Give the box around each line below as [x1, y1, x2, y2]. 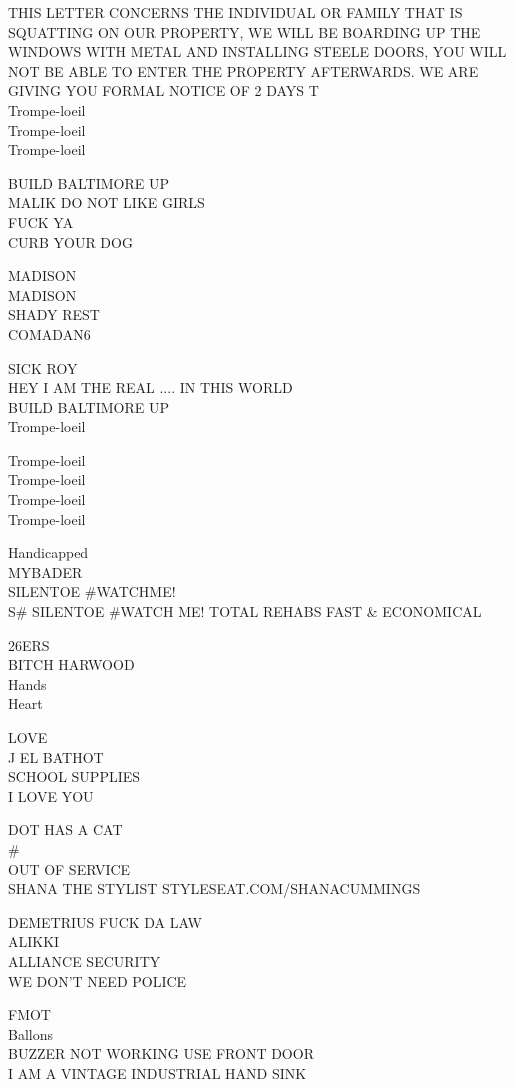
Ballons [8, 1023, 53, 1044]
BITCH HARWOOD [8, 654, 135, 675]
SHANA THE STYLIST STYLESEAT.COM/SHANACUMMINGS [8, 878, 421, 899]
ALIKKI [8, 931, 60, 952]
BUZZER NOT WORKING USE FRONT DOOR [8, 1043, 314, 1064]
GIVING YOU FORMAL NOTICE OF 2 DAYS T [8, 80, 319, 101]
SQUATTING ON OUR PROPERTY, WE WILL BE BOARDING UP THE [8, 21, 481, 42]
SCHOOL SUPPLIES [8, 766, 141, 787]
